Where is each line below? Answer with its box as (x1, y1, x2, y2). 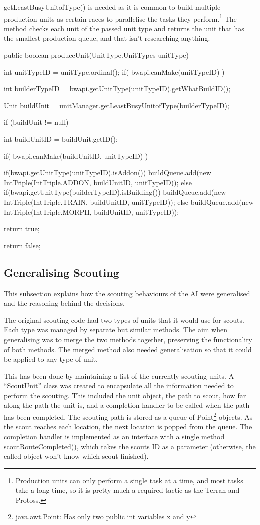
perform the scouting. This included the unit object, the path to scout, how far (4, 390, 246, 400)
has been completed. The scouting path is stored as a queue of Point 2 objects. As (4, 410, 253, 422)
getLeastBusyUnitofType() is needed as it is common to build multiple (4, 2, 221, 12)
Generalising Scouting (4, 264, 119, 280)
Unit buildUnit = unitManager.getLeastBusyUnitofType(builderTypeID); (4, 100, 229, 110)
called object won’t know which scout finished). (4, 451, 149, 461)
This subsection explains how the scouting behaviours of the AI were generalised (4, 288, 250, 298)
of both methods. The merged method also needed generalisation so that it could (4, 344, 252, 354)
